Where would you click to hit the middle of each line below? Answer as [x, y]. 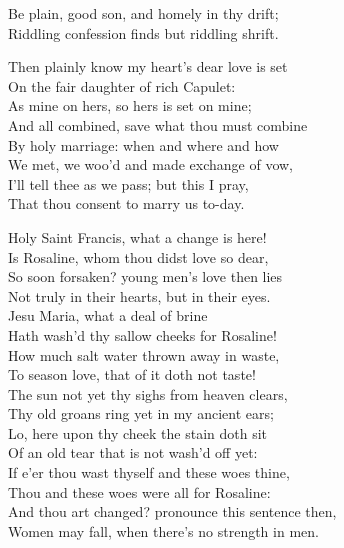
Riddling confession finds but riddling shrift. [143, 32]
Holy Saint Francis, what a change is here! [137, 236]
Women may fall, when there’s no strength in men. [163, 530]
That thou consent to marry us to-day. [126, 203]
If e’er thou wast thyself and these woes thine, [149, 472]
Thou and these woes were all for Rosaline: [139, 491]
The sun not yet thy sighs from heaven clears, [148, 393]
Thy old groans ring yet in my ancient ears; [141, 413]
